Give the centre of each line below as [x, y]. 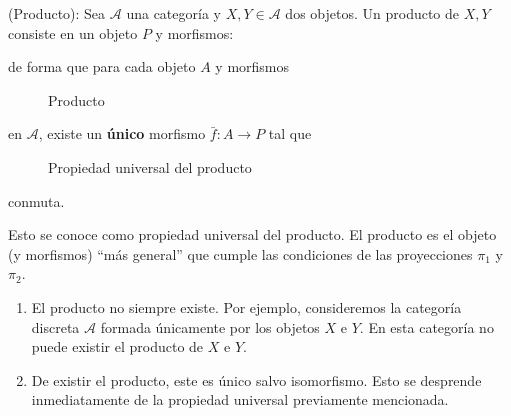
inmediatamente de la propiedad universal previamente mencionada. [240, 399]
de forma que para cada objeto [102, 66]
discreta [55, 326]
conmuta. [36, 200]
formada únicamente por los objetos [210, 326]
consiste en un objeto [73, 32]
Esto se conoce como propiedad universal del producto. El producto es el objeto [252, 234]
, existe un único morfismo [122, 133]
